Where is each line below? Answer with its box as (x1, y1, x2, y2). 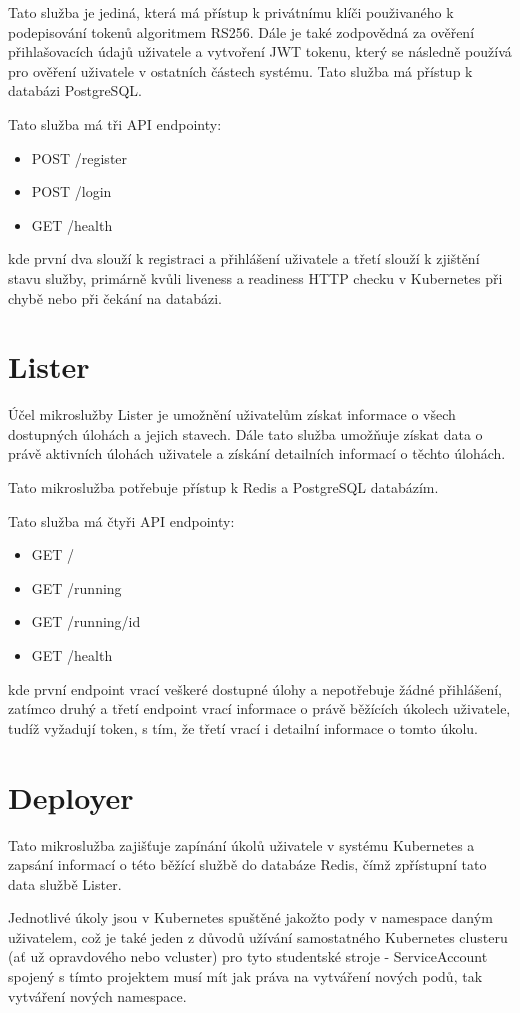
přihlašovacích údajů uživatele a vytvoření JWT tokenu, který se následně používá (8, 41, 512, 62)
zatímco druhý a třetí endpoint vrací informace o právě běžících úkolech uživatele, (8, 698, 511, 719)
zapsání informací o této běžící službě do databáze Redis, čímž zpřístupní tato (8, 854, 487, 875)
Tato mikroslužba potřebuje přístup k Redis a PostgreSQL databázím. (8, 477, 439, 498)
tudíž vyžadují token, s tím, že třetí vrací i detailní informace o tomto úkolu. (8, 717, 478, 738)
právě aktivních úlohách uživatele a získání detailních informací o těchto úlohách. (8, 443, 506, 464)
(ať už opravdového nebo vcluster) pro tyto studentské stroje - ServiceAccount (8, 946, 488, 967)
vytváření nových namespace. (8, 985, 187, 1006)
